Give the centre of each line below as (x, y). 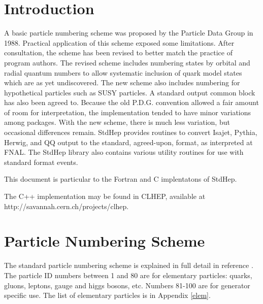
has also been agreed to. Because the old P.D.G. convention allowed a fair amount (131, 102)
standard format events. (41, 162)
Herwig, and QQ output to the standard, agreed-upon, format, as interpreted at (128, 142)
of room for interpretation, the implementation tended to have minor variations (128, 112)
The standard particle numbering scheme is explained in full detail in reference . (129, 265)
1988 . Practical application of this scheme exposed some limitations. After (119, 42)
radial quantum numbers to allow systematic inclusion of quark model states (123, 72)
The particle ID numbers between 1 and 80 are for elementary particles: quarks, (128, 275)
